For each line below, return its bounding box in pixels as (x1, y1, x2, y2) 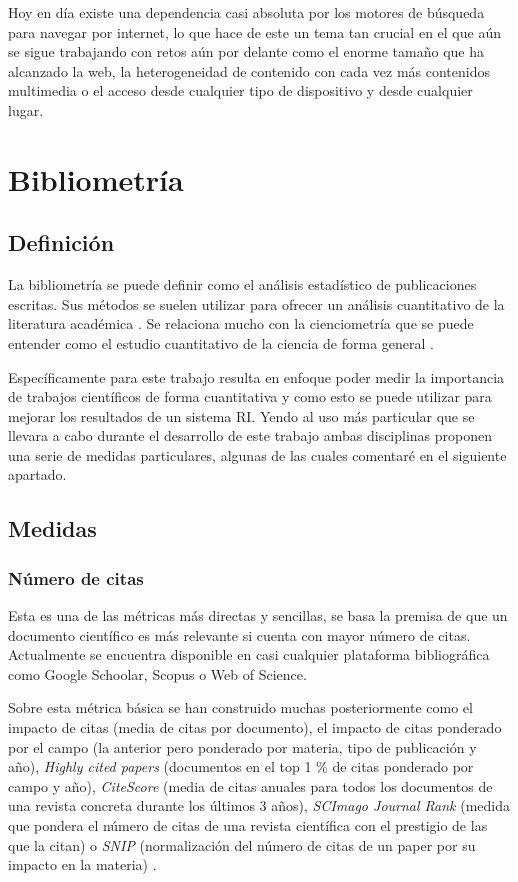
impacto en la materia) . (8, 854, 157, 875)
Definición (8, 227, 115, 258)
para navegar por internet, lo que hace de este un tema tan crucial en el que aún (8, 21, 501, 42)
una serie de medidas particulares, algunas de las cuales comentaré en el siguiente (8, 444, 507, 465)
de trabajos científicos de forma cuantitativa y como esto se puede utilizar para (8, 386, 492, 407)
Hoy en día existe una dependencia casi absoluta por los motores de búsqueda (8, 2, 485, 22)
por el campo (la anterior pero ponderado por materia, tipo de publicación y (8, 736, 477, 757)
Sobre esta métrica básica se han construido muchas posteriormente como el (8, 697, 473, 718)
